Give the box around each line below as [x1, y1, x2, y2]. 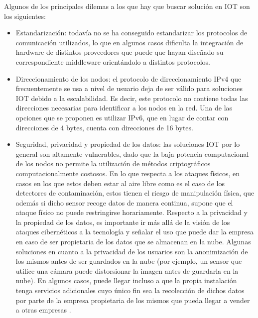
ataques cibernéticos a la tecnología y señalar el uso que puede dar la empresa [15, 226, 254, 237]
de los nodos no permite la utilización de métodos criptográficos [15, 158, 211, 169]
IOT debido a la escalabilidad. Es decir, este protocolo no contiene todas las [15, 93, 248, 103]
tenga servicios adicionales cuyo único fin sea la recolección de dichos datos [15, 285, 245, 296]
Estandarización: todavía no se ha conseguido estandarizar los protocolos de [15, 27, 248, 38]
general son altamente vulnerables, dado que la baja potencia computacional [15, 148, 249, 159]
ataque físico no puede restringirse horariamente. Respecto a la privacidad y [15, 207, 248, 217]
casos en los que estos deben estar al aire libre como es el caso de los [15, 178, 225, 188]
